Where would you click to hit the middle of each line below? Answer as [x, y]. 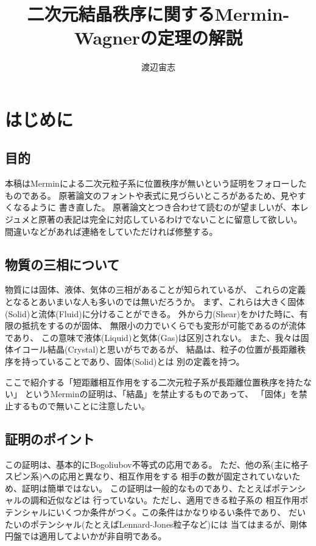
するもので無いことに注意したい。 [81, 405]
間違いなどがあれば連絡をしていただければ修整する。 [111, 231]
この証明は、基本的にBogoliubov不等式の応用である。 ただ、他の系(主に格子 [157, 464]
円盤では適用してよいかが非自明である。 [86, 536]
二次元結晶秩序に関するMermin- [158, 14]
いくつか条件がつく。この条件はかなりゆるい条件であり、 [171, 512]
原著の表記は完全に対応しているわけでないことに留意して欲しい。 [170, 219]
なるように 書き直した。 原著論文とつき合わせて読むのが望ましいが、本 [156, 207]
